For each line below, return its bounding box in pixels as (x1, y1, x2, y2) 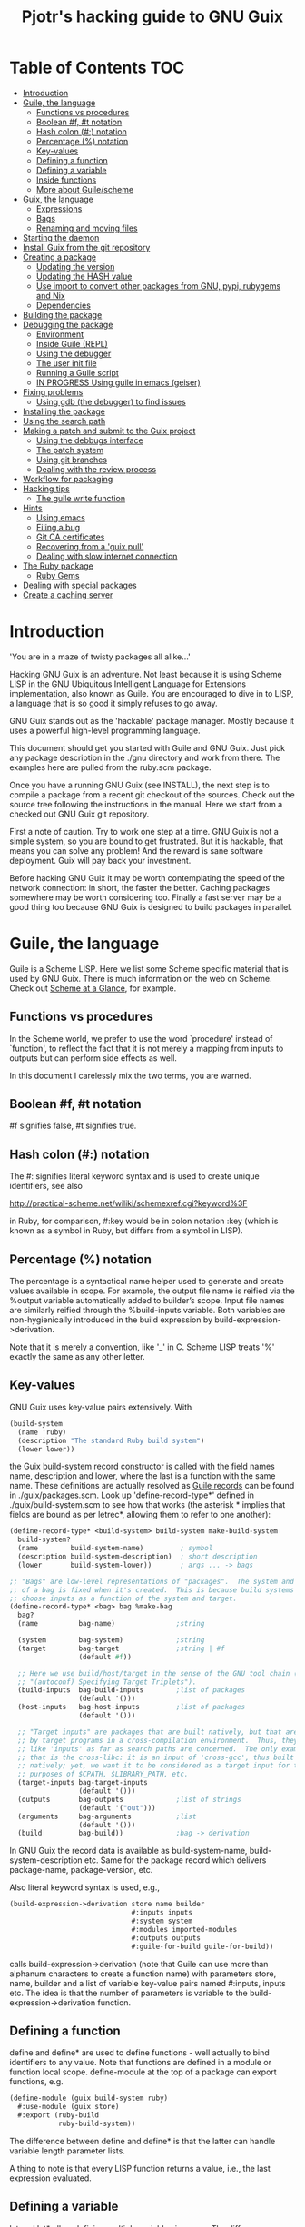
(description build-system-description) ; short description (17, 1552, 258, 1561)
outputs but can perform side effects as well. (9, 1052, 177, 1064)
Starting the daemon (22, 232, 100, 242)
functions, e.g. (9, 2076, 64, 2087)
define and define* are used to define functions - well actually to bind (9, 2047, 270, 2058)
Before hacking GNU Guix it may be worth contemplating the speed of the (9, 872, 286, 883)
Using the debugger (35, 348, 112, 359)
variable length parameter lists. (9, 2145, 125, 2156)
